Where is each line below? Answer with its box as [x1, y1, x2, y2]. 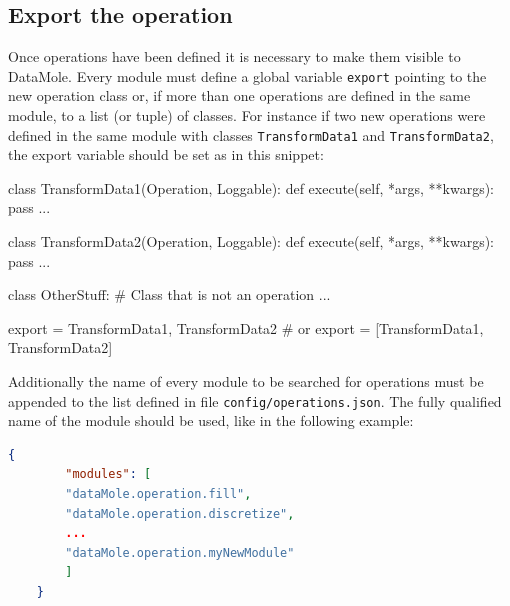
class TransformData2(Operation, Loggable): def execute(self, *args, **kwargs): [8, 231, 494, 252]
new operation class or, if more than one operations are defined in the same [8, 85, 471, 106]
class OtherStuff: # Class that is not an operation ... [8, 284, 331, 305]
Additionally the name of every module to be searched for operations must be [8, 371, 484, 392]
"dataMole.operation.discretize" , [65, 506, 295, 521]
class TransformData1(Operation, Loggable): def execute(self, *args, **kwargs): [8, 177, 494, 198]
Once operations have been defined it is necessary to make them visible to [8, 46, 461, 67]
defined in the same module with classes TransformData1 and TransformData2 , [8, 124, 494, 145]
